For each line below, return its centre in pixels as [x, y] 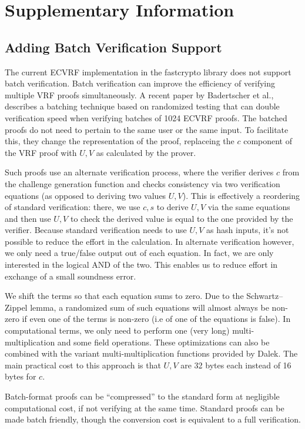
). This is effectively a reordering [241, 195]
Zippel [16, 307]
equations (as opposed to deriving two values [86, 195]
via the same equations [249, 207]
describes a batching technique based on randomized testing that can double [142, 106]
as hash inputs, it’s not [248, 230]
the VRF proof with [41, 152]
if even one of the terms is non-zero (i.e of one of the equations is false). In [156, 319]
